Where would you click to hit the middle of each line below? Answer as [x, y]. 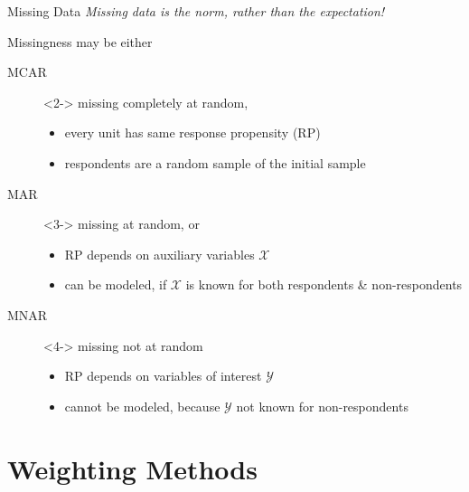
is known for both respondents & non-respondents [324, 284]
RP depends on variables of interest [163, 376]
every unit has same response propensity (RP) [192, 132]
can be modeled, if [116, 284]
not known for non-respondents [322, 406]
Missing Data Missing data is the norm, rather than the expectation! [196, 11]
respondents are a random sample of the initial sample [215, 162]
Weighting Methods [132, 468]
